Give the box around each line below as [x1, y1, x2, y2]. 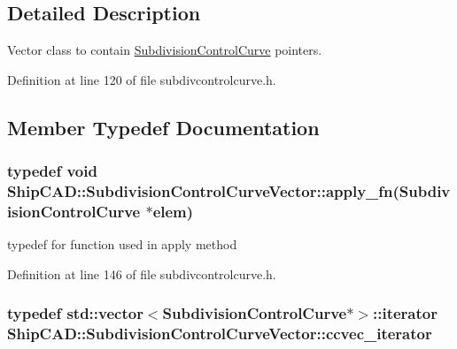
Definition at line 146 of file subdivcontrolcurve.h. [7, 264, 276, 283]
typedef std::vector [7, 302, 143, 324]
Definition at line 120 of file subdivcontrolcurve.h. [7, 70, 276, 88]
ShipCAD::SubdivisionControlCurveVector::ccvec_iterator [7, 322, 432, 345]
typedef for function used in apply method [7, 235, 237, 254]
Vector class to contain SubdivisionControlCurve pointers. [7, 41, 322, 59]
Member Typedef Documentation [7, 113, 320, 140]
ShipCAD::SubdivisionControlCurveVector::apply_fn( [7, 180, 399, 202]
